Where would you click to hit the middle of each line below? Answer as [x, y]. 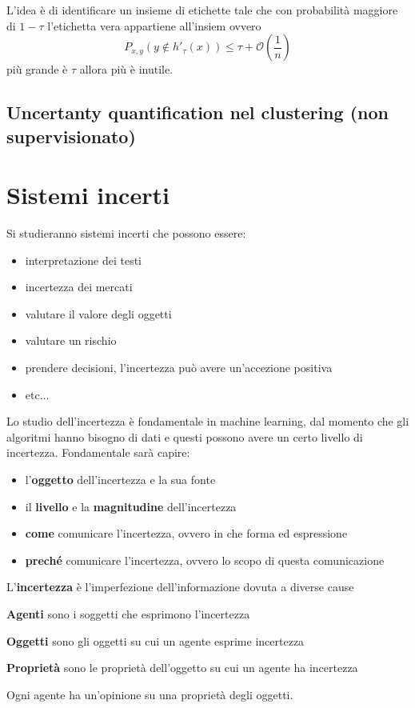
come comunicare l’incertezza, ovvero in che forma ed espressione [186, 533]
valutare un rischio [71, 340]
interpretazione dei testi [84, 260]
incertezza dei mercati [79, 287]
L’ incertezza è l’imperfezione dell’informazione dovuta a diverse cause [180, 587]
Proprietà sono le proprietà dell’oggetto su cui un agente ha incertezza [182, 668]
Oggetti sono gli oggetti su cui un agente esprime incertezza [156, 640]
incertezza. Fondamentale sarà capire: [98, 452]
